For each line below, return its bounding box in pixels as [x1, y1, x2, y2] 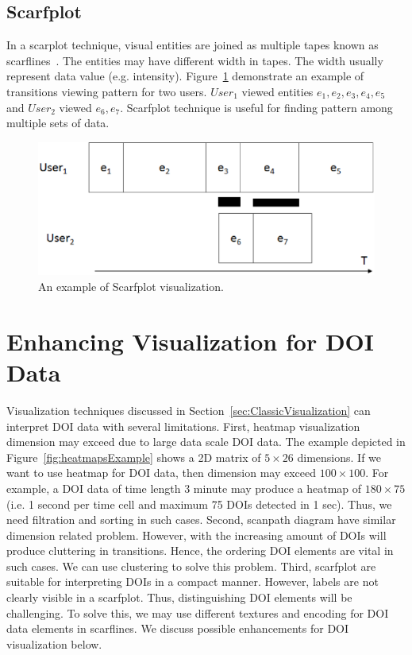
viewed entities [241, 83, 314, 99]
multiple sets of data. [6, 114, 110, 131]
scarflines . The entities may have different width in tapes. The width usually [6, 52, 383, 68]
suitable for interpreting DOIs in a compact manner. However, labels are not [6, 573, 379, 590]
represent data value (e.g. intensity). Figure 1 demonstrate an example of [6, 68, 364, 84]
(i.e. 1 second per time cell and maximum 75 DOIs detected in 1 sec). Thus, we [6, 495, 392, 512]
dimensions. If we [297, 448, 382, 465]
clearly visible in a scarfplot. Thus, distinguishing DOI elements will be [6, 589, 352, 606]
